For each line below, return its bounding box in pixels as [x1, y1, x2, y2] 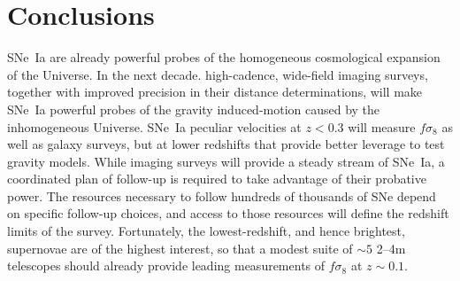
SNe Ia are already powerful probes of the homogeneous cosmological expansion [7, 48, 441, 66]
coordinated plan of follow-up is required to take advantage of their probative [7, 169, 426, 188]
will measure [348, 117, 416, 136]
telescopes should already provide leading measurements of [7, 256, 326, 275]
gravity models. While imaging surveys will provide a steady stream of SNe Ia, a [7, 152, 445, 170]
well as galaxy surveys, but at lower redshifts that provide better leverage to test [7, 135, 445, 153]
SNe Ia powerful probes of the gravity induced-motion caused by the [7, 99, 380, 118]
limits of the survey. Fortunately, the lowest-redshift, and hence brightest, [7, 222, 405, 240]
